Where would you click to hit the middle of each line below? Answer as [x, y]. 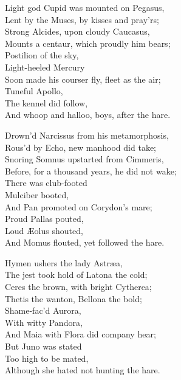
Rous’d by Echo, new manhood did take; [80, 147]
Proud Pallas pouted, [44, 219]
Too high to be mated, [47, 358]
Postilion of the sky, [42, 55]
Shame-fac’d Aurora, [43, 310]
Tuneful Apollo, [34, 91]
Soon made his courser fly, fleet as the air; [83, 79]
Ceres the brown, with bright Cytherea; [78, 287]
